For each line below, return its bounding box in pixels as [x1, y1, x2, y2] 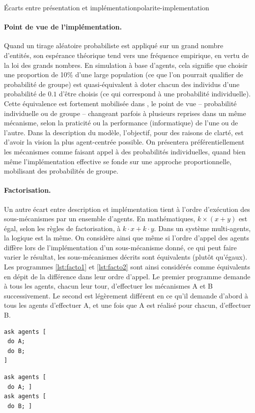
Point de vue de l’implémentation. [4, 22, 122, 32]
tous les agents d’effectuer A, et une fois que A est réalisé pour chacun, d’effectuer [4, 300, 251, 310]
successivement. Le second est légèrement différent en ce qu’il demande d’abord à [4, 290, 248, 300]
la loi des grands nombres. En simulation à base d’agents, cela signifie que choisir [4, 59, 248, 70]
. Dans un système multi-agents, [154, 223, 251, 233]
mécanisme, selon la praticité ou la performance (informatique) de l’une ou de [4, 118, 238, 128]
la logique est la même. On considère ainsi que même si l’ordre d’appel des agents [4, 233, 250, 243]
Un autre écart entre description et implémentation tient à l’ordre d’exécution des [4, 204, 250, 214]
